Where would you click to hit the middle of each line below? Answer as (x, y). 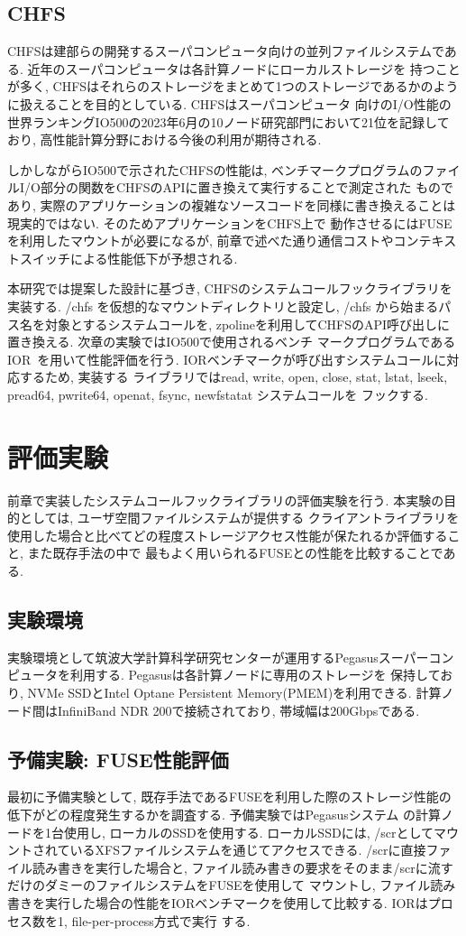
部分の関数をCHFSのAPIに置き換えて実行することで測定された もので (247, 187)
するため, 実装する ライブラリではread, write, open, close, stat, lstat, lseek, (233, 377)
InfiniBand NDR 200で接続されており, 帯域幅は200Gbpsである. (238, 710)
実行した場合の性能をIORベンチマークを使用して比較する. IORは (236, 902)
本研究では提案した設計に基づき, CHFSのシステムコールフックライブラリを (230, 288)
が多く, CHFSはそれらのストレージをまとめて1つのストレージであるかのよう (233, 86)
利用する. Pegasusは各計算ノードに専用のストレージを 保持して (255, 675)
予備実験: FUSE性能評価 (118, 759)
